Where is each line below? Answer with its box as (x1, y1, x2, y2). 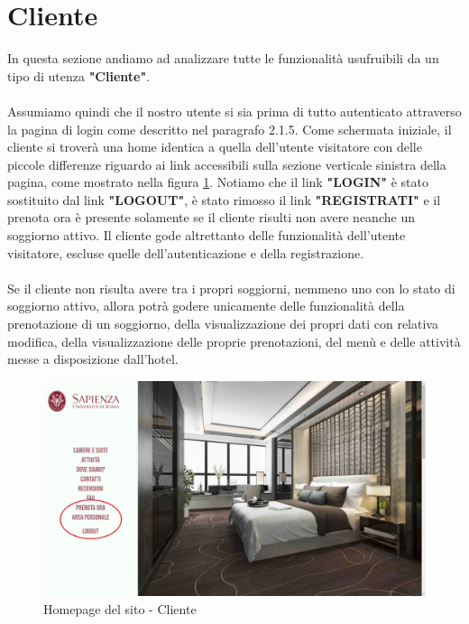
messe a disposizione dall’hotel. (7, 349, 179, 368)
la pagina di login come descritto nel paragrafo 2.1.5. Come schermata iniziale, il (7, 119, 452, 138)
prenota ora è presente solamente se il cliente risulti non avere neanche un (7, 208, 415, 227)
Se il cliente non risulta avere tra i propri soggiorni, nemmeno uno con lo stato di (7, 278, 455, 297)
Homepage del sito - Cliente (43, 599, 197, 618)
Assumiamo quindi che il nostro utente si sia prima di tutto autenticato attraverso (7, 101, 462, 120)
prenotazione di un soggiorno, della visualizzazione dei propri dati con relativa (7, 314, 438, 333)
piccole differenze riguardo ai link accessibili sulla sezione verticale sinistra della (7, 154, 446, 173)
